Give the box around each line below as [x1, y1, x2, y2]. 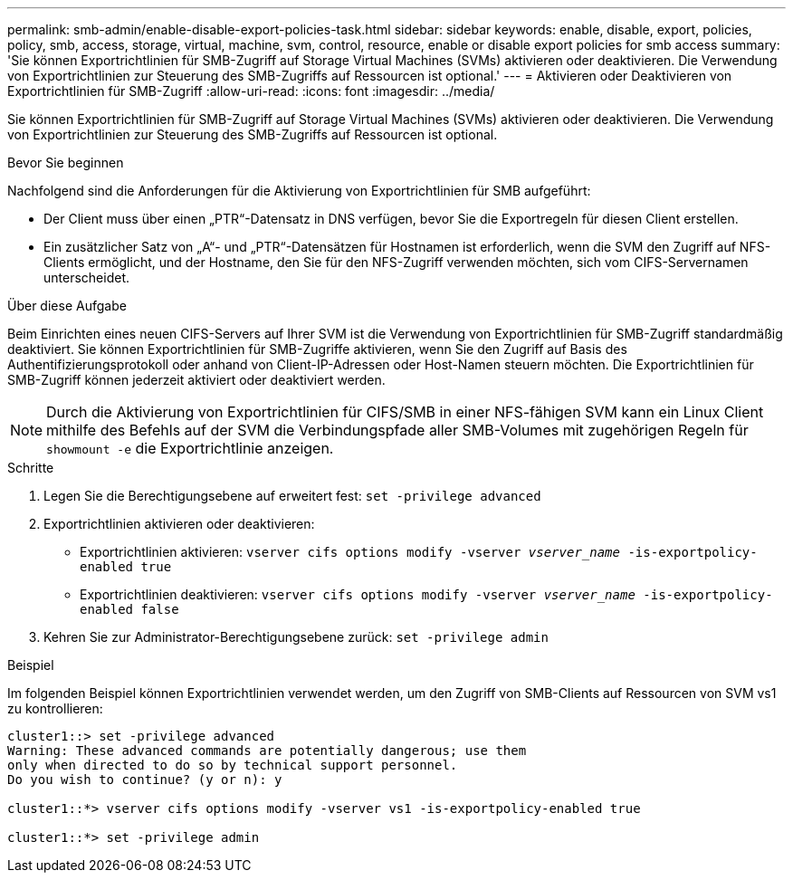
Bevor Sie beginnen [7, 155, 124, 170]
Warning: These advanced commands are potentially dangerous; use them [7, 743, 527, 758]
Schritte [7, 460, 54, 475]
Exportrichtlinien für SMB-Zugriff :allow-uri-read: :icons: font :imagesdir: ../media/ [7, 83, 495, 99]
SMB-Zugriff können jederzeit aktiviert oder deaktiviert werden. [7, 372, 386, 387]
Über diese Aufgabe [7, 298, 127, 313]
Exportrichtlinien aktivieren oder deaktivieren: [43, 516, 315, 531]
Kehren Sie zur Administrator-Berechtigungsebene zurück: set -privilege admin [43, 629, 549, 645]
